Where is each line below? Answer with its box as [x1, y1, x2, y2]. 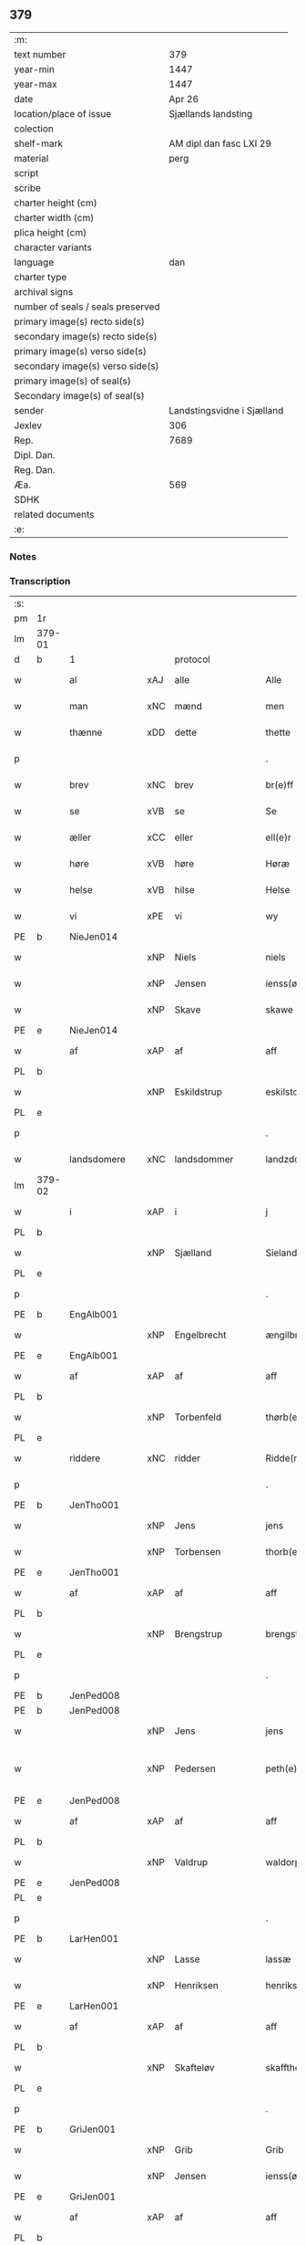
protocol [174, 653, 211, 666]
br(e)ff [265, 779, 294, 792]
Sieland [265, 1246, 298, 1259]
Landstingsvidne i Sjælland [168, 404, 284, 416]
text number [14, 47, 66, 60]
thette [265, 726, 291, 739]
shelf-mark [14, 137, 64, 150]
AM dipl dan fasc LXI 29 [168, 137, 271, 150]
